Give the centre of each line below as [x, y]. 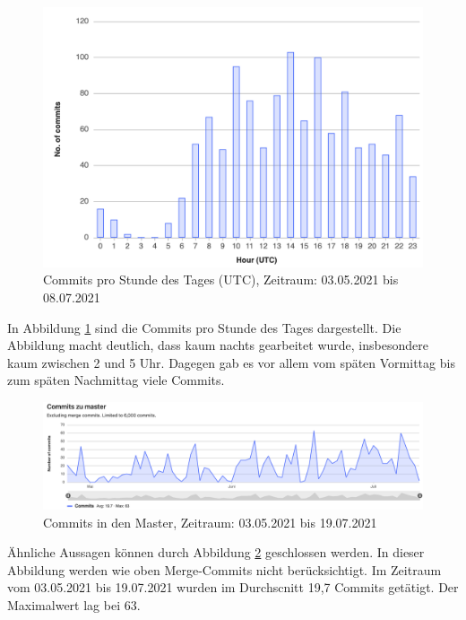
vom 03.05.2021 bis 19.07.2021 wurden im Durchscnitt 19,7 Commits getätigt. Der [233, 587]
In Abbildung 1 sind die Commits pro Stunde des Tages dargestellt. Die [204, 327]
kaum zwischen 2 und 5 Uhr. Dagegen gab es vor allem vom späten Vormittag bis [231, 362]
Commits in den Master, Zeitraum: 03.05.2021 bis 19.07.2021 [210, 522]
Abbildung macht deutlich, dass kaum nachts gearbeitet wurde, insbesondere [218, 345]
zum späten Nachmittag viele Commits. [116, 380]
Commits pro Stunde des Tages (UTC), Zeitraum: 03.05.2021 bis [221, 279]
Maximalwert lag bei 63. [74, 605]
